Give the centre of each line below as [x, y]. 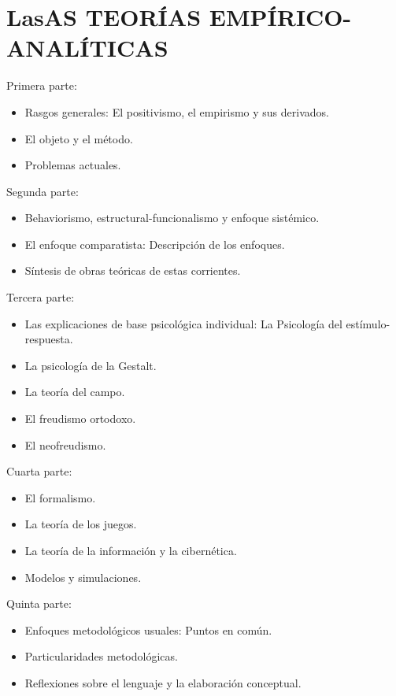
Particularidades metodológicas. [101, 656]
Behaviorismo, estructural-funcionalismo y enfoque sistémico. [172, 218]
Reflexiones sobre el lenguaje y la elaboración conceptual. [163, 682]
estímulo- [368, 323]
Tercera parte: [41, 297]
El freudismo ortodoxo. [80, 418]
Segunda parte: [43, 191]
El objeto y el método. [79, 138]
